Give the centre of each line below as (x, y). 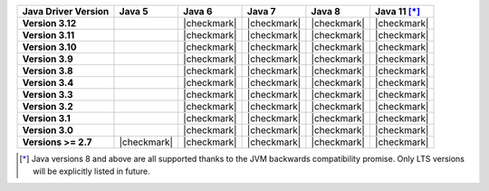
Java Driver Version (66, 11)
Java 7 (261, 11)
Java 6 (197, 11)
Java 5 (134, 11)
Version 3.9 (48, 59)
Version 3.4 (48, 83)
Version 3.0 (48, 130)
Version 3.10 (49, 47)
